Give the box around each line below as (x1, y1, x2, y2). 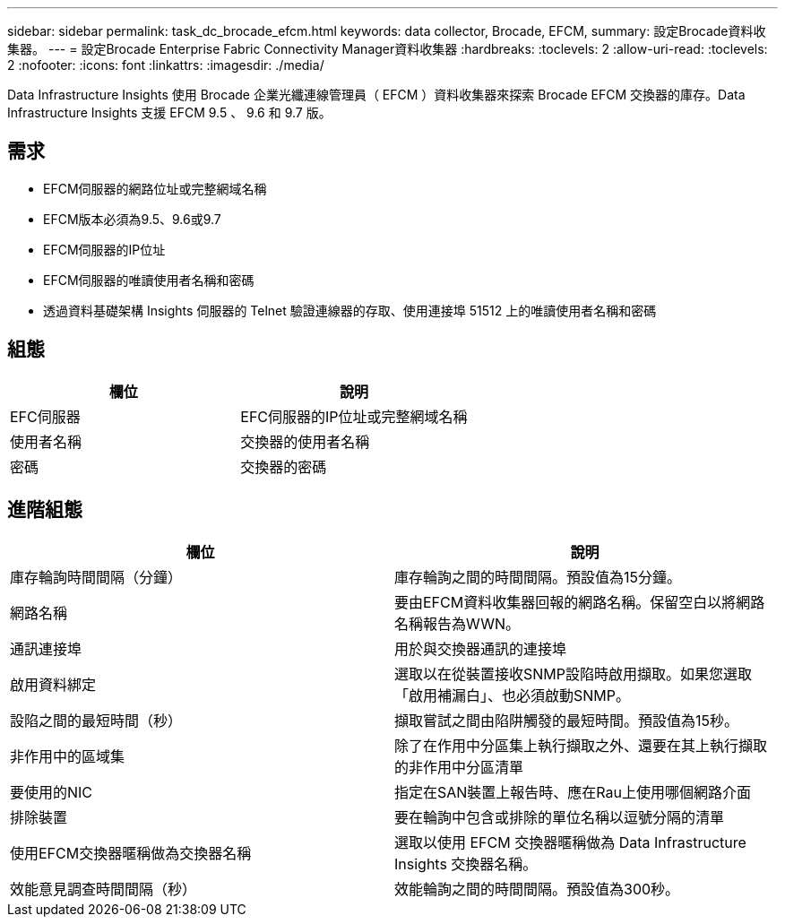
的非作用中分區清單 (394, 757, 524, 776)
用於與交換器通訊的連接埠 (394, 639, 567, 658)
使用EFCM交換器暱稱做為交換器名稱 (10, 843, 252, 862)
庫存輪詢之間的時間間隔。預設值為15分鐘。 (394, 567, 682, 586)
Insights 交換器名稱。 (394, 854, 538, 873)
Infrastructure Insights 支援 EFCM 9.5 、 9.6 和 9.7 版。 (7, 105, 332, 120)
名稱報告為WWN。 (394, 614, 520, 633)
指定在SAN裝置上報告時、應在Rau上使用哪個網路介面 (394, 782, 752, 801)
